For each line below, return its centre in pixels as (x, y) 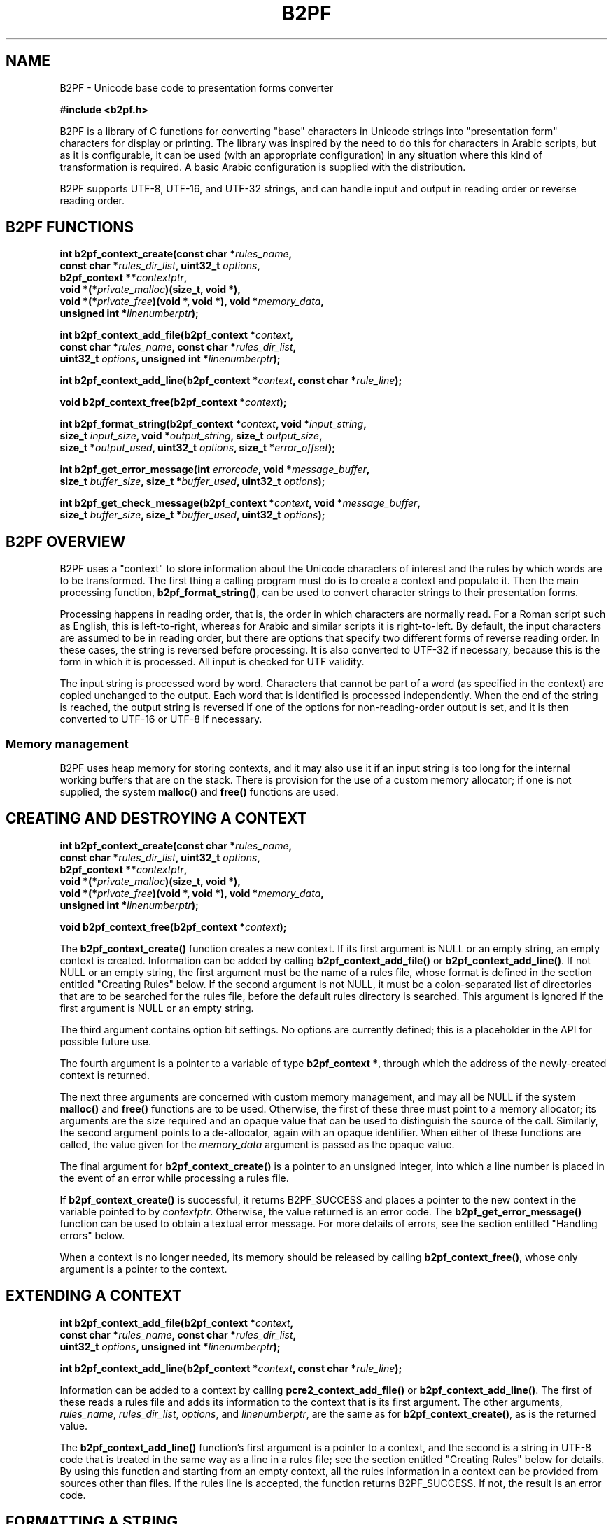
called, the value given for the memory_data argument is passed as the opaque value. (257, 1144)
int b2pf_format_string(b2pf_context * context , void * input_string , (213, 424)
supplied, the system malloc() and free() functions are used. (199, 792)
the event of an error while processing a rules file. (174, 1178)
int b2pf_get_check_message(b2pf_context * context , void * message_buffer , (240, 503)
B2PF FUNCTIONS (70, 227)
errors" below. (92, 1235)
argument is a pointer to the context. (143, 1269)
